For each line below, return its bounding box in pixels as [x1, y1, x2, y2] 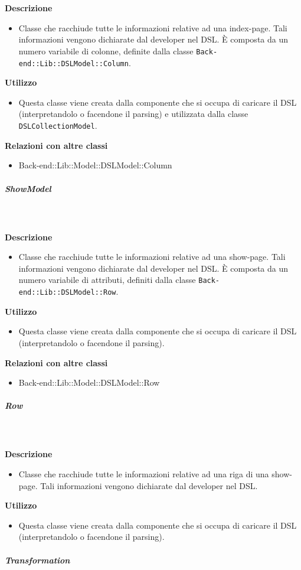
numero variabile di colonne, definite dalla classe [18, 44, 194, 57]
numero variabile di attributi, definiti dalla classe [18, 273, 196, 286]
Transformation [5, 553, 70, 566]
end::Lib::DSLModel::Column [18, 59, 129, 68]
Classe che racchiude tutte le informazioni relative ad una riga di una [18, 468, 269, 480]
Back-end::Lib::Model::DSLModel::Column [18, 159, 172, 171]
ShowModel [5, 182, 51, 194]
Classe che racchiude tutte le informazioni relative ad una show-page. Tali [18, 250, 286, 263]
